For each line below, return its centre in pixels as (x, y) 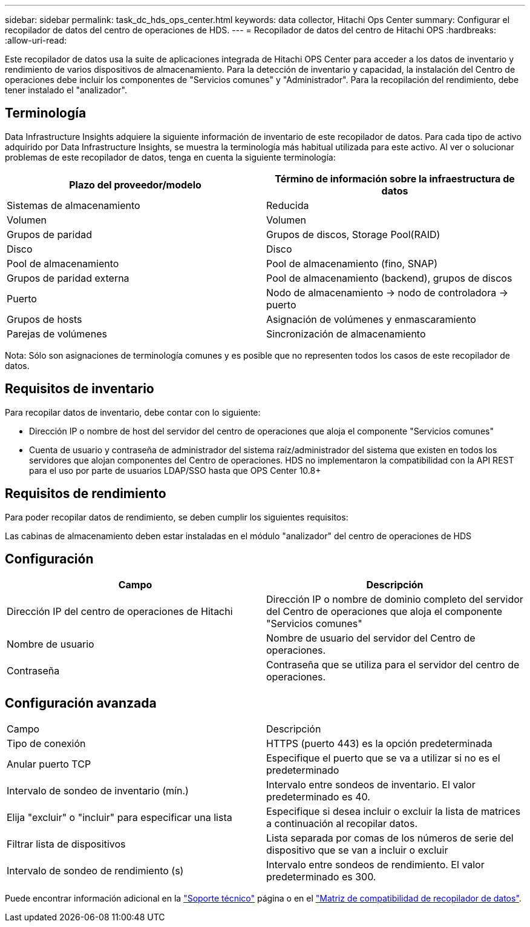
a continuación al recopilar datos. (342, 824)
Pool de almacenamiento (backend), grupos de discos (389, 278)
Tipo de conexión (46, 744)
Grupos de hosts (44, 319)
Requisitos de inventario (80, 389)
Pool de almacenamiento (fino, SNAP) (352, 263)
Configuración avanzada (81, 703)
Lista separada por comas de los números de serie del (390, 838)
